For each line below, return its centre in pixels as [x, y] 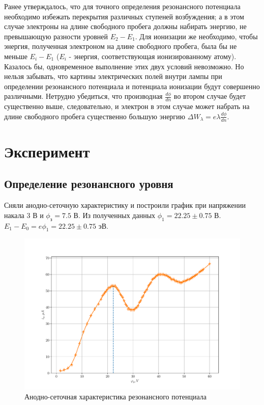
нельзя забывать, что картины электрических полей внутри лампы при [113, 76]
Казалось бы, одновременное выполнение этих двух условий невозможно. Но [124, 66]
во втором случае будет [210, 96]
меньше [16, 56]
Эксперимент [47, 151]
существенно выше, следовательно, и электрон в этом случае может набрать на [127, 106]
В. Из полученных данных [114, 215]
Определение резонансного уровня [89, 184]
